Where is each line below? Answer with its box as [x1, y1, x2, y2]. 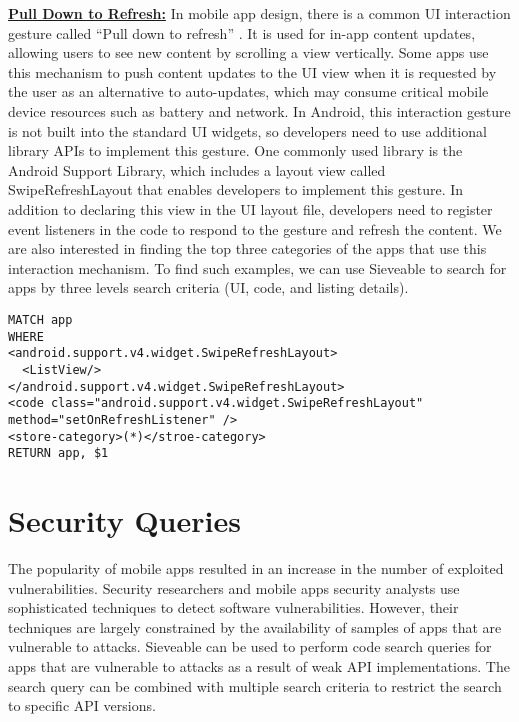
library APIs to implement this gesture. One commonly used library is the [8, 140, 463, 161]
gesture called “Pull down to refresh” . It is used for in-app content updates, [8, 22, 476, 43]
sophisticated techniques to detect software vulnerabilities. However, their [8, 597, 459, 618]
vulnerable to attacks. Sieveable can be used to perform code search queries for [8, 636, 492, 657]
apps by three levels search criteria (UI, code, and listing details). [8, 277, 409, 298]
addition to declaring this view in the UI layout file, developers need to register [8, 198, 493, 219]
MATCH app [8, 312, 73, 327]
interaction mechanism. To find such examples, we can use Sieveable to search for [8, 257, 507, 278]
